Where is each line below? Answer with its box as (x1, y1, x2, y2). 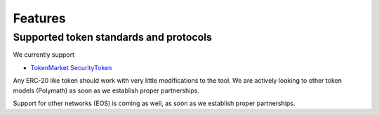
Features (13, 11, 66, 26)
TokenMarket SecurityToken (30, 63, 112, 72)
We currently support (13, 50, 75, 59)
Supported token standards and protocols (13, 31, 213, 43)
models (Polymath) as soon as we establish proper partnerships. (13, 86, 200, 95)
